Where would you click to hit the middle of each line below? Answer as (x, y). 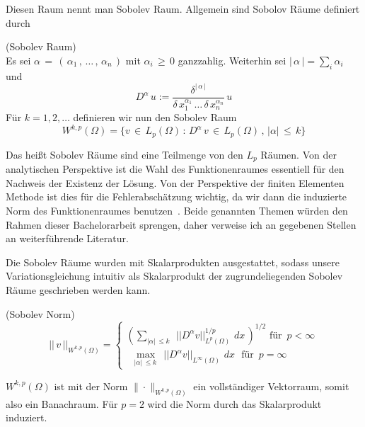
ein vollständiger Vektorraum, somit (271, 386)
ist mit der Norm (91, 386)
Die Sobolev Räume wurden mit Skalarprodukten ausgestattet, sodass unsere (173, 262)
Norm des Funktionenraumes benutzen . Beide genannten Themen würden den (177, 210)
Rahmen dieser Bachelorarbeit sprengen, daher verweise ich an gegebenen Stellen (181, 224)
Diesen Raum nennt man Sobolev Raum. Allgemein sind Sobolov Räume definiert (183, 8)
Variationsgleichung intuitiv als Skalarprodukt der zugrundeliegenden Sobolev (174, 276)
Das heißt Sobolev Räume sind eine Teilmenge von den (124, 154)
